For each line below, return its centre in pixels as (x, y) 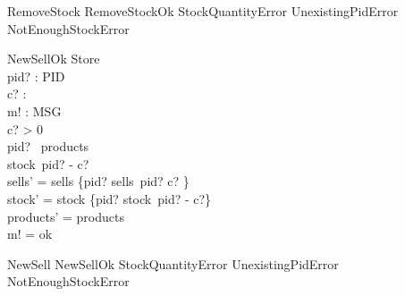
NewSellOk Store (54, 59)
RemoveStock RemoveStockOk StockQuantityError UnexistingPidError (203, 11)
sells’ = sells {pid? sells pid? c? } (98, 181)
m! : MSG (34, 110)
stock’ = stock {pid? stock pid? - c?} (110, 198)
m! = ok (30, 234)
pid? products (48, 146)
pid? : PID (36, 76)
